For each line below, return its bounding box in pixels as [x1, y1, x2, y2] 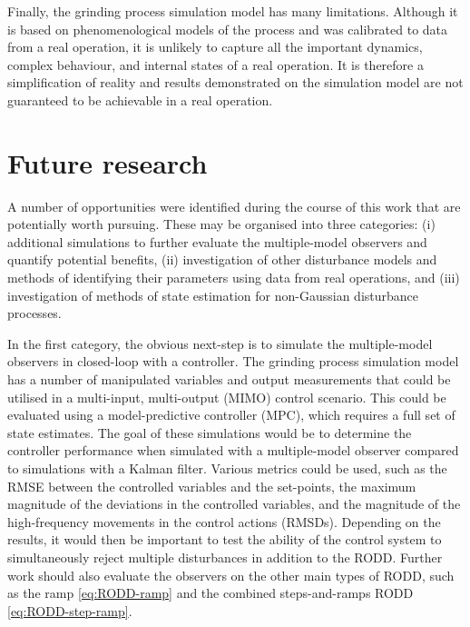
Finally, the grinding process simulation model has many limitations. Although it [7, 2, 458, 20]
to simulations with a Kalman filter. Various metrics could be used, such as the [7, 459, 447, 477]
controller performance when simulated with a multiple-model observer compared [7, 441, 459, 460]
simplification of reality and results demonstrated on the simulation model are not [7, 73, 464, 92]
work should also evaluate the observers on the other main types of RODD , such [7, 565, 455, 584]
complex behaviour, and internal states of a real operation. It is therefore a [7, 55, 424, 74]
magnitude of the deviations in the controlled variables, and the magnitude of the [7, 494, 461, 513]
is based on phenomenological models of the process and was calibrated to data [7, 19, 448, 38]
